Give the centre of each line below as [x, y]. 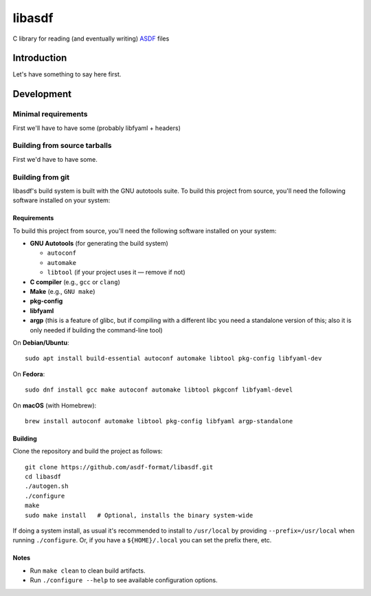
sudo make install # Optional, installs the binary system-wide [139, 515]
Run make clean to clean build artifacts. [88, 571]
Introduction [40, 58]
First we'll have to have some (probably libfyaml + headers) [97, 128]
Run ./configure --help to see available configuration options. [124, 580]
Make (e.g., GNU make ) [63, 292]
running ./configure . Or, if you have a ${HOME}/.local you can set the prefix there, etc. [142, 540]
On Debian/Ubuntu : [41, 342]
